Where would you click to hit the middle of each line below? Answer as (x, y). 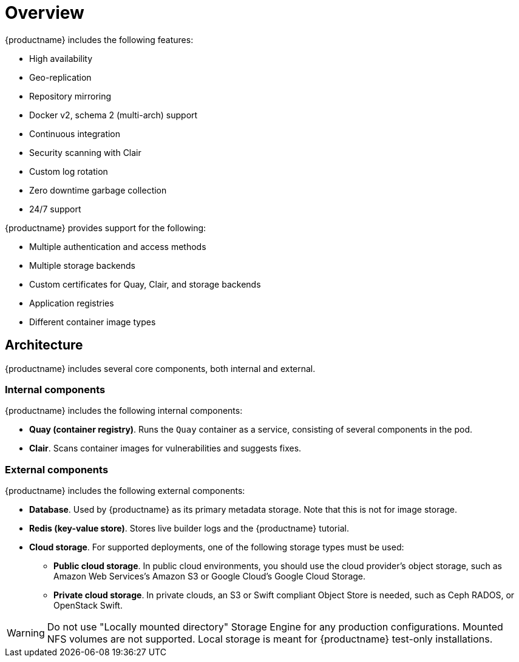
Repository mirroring (70, 96)
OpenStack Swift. (88, 606)
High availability (61, 58)
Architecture (44, 345)
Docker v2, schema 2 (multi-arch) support (114, 115)
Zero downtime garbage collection (98, 190)
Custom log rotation (69, 171)
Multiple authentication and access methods (118, 246)
